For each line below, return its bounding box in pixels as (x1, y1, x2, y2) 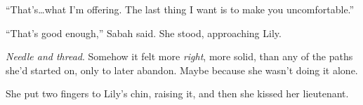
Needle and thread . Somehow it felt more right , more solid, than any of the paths (6, 49, 353, 64)
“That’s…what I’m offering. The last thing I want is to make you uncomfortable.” (6, 2, 355, 16)
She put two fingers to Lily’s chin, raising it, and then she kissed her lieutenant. (6, 86, 349, 101)
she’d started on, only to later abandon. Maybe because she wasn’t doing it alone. (6, 62, 358, 77)
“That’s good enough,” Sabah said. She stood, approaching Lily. (6, 25, 282, 40)
